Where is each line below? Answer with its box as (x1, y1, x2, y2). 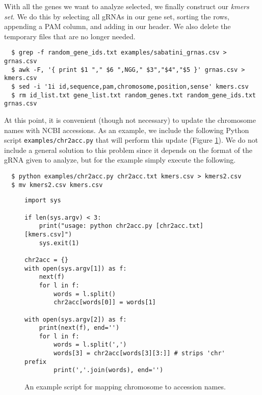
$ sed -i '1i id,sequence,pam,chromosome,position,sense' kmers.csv (11, 83, 249, 90)
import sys (24, 197, 61, 204)
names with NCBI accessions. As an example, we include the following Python (4, 124, 249, 135)
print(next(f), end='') (39, 324, 120, 332)
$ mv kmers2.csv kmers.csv (11, 181, 103, 189)
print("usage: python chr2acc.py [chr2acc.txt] (39, 222, 203, 230)
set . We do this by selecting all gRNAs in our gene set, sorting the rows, (4, 11, 229, 21)
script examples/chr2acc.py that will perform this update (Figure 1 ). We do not (4, 135, 258, 145)
